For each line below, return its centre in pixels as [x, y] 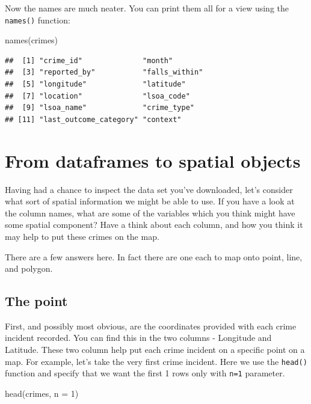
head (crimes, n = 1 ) [42, 393]
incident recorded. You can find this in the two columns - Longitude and [138, 338]
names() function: [38, 20]
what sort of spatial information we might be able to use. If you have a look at [150, 201]
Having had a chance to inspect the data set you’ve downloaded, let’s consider [149, 189]
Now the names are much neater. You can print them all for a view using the [147, 8]
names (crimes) [32, 40]
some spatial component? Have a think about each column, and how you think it [154, 225]
